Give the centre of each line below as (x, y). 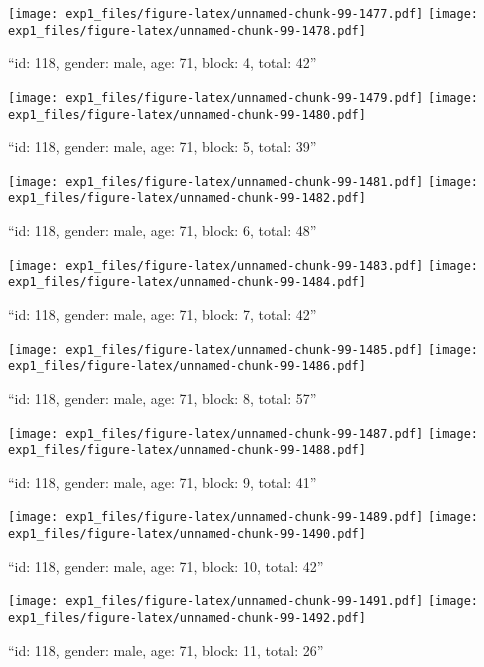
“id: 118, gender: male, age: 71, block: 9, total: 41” (162, 481)
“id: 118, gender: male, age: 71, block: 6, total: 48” (162, 230)
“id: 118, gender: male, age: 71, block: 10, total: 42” (166, 565)
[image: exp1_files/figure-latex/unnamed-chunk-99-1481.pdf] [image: (243, 181)
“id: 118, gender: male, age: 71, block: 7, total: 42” (162, 314)
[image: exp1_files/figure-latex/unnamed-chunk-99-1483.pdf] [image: (243, 265)
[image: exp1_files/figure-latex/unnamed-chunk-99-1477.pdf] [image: (243, 14)
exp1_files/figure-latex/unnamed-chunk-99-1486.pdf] (187, 366)
